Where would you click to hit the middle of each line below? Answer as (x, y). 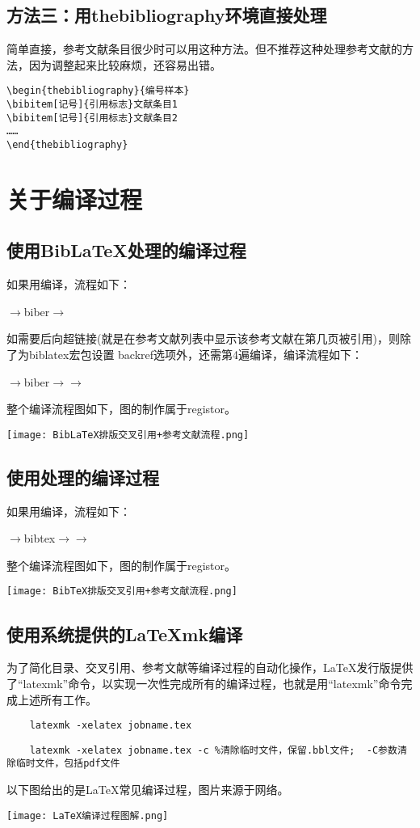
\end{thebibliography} (67, 145)
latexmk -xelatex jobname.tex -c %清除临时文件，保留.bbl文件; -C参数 (213, 750)
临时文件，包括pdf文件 (68, 764)
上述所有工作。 (57, 699)
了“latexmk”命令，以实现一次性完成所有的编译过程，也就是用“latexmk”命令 (204, 683)
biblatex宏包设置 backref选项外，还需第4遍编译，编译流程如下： (196, 355)
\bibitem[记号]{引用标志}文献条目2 (92, 118)
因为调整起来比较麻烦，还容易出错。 (125, 64)
